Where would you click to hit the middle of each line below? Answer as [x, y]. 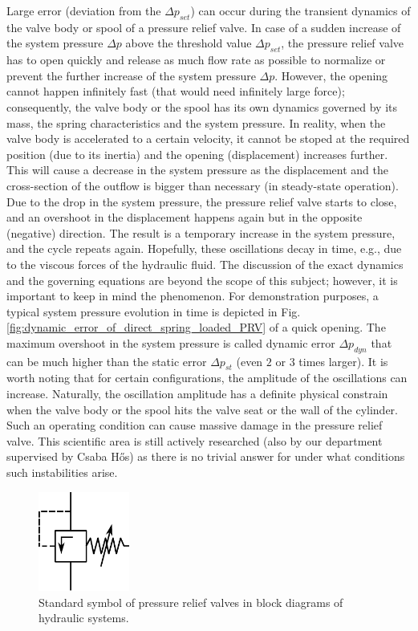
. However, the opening [331, 75]
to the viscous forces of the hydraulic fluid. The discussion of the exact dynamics [205, 264]
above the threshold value [189, 43]
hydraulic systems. [84, 618]
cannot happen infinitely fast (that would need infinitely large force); [176, 91]
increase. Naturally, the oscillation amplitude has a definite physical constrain [197, 394]
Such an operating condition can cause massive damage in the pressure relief [195, 425]
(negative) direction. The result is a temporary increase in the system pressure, [201, 232]
